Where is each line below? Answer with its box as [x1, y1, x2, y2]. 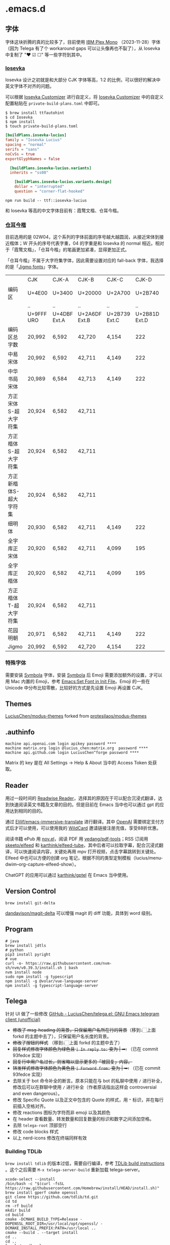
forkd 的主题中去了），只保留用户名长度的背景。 [12, 1033, 112, 1039]
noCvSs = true [5, 151, 35, 156]
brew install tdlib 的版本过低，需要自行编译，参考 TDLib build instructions [5, 1160, 165, 1166]
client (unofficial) [5, 1016, 40, 1023]
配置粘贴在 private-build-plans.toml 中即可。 [5, 100, 102, 107]
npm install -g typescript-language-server [5, 983, 99, 988]
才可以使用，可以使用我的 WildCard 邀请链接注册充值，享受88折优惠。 [14, 825, 161, 831]
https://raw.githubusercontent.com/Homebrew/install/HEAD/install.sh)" [5, 1186, 159, 1191]
